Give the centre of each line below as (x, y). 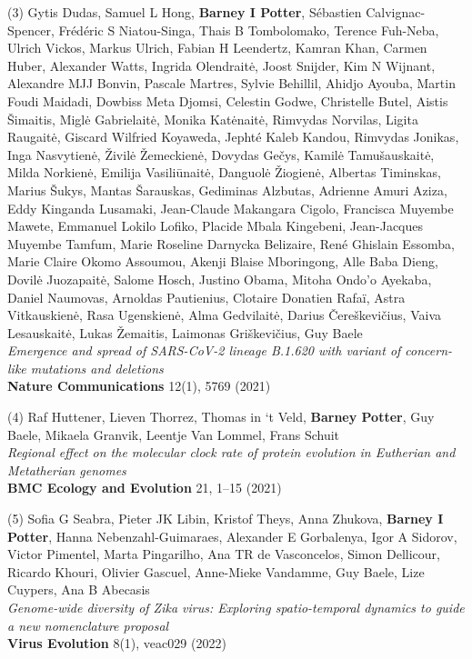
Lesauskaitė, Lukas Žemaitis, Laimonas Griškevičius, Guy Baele (185, 332)
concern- (429, 350)
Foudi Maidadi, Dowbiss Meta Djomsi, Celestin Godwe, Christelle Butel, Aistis (228, 100)
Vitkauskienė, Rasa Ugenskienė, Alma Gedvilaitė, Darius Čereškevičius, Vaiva (225, 315)
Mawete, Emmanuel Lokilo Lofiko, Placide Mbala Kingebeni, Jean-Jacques (216, 226)
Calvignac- (396, 12)
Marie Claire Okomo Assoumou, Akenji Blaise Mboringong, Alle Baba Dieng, (223, 261)
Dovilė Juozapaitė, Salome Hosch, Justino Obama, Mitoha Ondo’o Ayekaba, (220, 279)
